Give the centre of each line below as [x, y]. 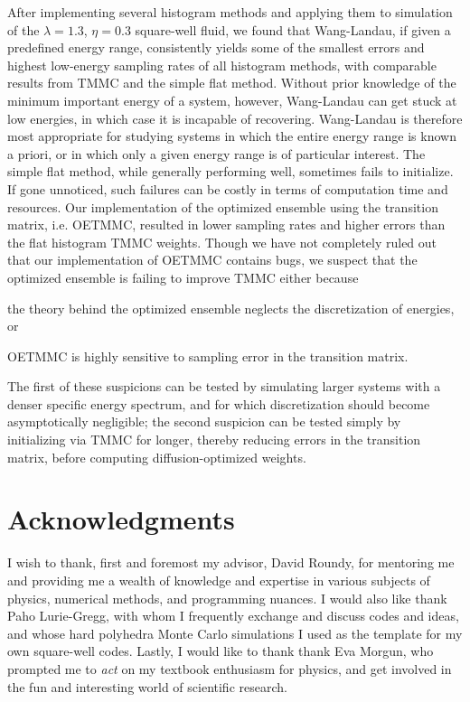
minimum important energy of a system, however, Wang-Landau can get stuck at [232, 100]
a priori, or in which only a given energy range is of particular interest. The [216, 153]
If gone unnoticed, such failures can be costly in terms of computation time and [228, 188]
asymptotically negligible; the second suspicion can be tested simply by [204, 421]
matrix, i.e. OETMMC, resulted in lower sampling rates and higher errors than [226, 225]
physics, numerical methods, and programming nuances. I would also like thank [227, 598]
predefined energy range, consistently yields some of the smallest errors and [216, 47]
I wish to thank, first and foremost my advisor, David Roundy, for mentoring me [231, 562]
